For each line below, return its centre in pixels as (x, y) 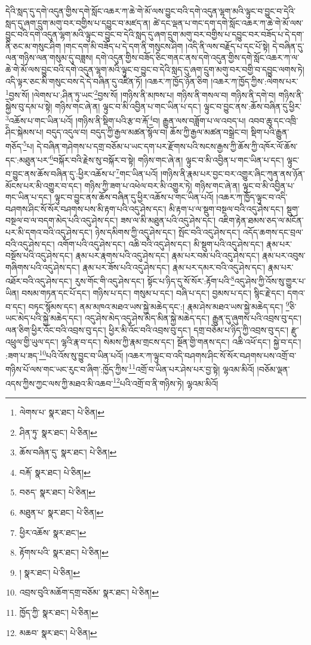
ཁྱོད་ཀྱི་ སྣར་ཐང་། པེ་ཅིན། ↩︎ (59, 612)
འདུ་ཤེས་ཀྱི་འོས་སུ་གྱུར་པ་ (270, 281)
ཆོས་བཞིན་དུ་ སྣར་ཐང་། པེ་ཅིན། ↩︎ (68, 452)
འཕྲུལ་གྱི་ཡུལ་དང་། (32, 341)
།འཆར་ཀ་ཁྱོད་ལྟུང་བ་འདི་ (252, 197)
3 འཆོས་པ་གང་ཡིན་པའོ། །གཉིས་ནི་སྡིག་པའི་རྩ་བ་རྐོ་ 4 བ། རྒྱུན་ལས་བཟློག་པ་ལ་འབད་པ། (126, 120)
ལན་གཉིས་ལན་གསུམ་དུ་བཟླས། (49, 58)
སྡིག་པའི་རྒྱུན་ (270, 132)
